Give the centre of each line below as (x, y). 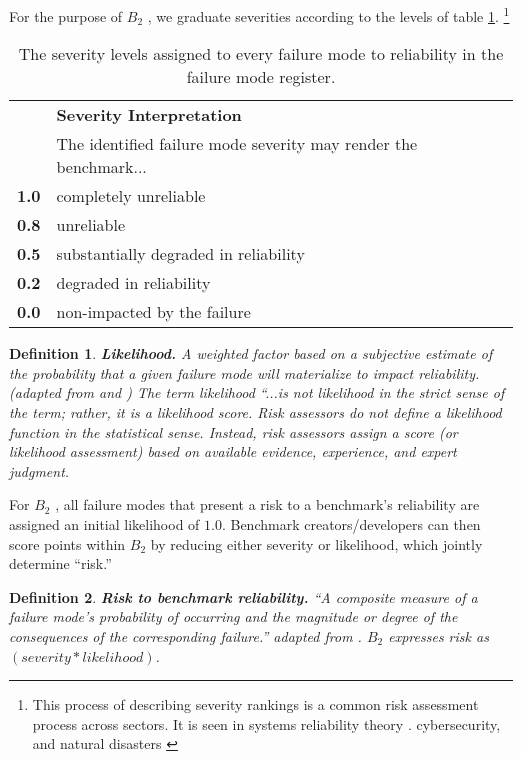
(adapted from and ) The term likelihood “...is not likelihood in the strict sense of (257, 392)
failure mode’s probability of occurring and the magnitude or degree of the (233, 616)
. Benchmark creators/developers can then (351, 524)
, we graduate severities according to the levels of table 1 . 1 (328, 14)
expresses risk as (438, 635)
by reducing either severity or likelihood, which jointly (316, 543)
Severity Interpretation (149, 115)
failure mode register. (261, 77)
